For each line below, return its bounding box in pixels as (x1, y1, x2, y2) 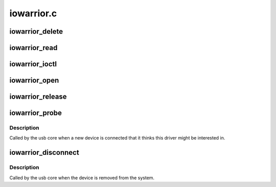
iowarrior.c (9, 8, 57, 19)
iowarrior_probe (9, 109, 62, 118)
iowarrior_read (9, 43, 58, 52)
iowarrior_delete (9, 27, 63, 36)
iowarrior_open (9, 76, 59, 85)
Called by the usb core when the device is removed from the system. (9, 174, 155, 181)
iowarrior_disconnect (9, 148, 79, 157)
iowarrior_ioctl (9, 60, 57, 68)
